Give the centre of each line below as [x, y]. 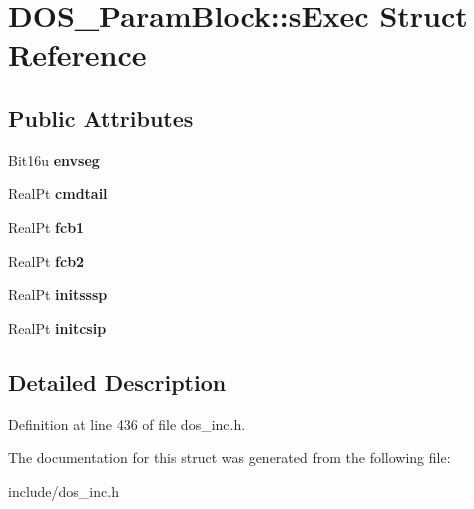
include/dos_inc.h [63, 490]
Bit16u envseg [54, 159]
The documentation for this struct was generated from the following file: [229, 457]
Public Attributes [101, 117]
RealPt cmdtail [58, 193]
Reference [77, 54]
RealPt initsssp [58, 294]
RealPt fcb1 [46, 226]
